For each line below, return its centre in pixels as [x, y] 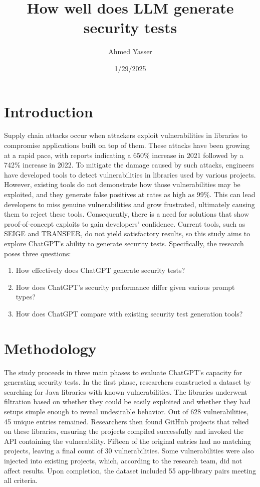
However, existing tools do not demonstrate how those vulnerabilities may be [122, 184]
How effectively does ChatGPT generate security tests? [100, 270]
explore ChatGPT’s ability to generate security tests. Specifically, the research [124, 243]
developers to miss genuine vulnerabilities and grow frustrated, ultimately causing [129, 204]
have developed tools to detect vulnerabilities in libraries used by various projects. [130, 174]
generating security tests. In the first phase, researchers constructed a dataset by [128, 382]
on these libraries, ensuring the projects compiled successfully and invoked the [124, 431]
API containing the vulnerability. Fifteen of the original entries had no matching [127, 441]
